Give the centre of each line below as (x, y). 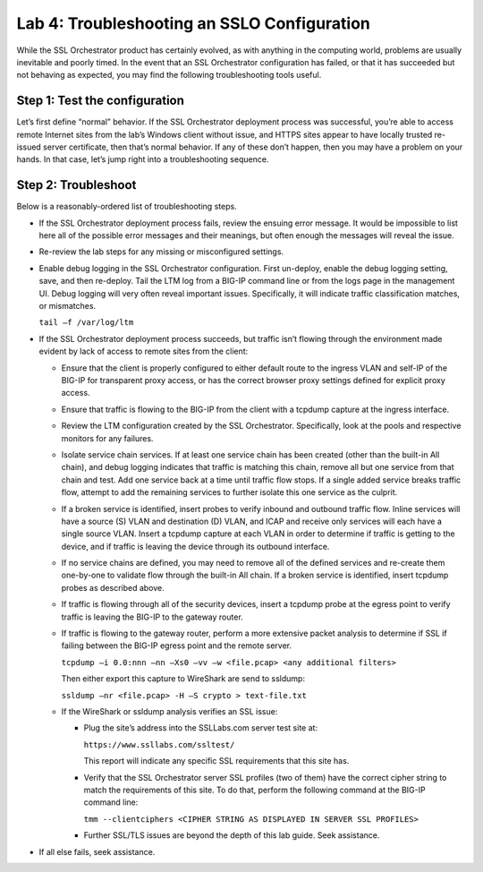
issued (29, 147)
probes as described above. (113, 587)
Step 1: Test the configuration (101, 101)
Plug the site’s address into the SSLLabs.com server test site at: (200, 728)
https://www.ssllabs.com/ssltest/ (159, 744)
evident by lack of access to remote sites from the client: (144, 351)
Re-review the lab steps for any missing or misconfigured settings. (161, 252)
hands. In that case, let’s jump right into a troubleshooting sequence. (143, 159)
